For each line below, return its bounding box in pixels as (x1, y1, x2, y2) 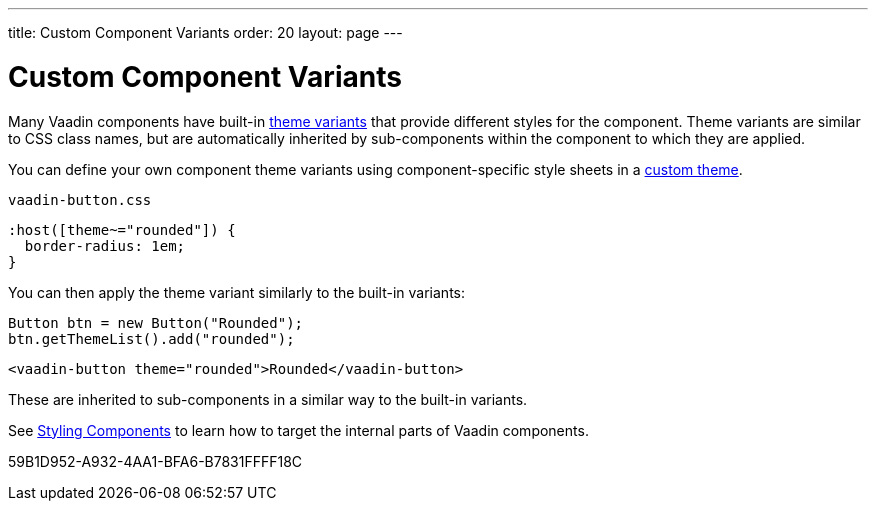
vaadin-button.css (8, 191, 152, 208)
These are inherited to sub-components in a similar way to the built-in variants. (8, 390, 528, 408)
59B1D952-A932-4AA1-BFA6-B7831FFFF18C (8, 452, 303, 470)
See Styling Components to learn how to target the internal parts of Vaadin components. (8, 421, 589, 439)
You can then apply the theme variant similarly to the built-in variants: (8, 283, 466, 301)
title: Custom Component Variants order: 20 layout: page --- (8, 24, 403, 41)
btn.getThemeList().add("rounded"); (8, 330, 295, 347)
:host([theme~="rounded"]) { (8, 221, 236, 238)
